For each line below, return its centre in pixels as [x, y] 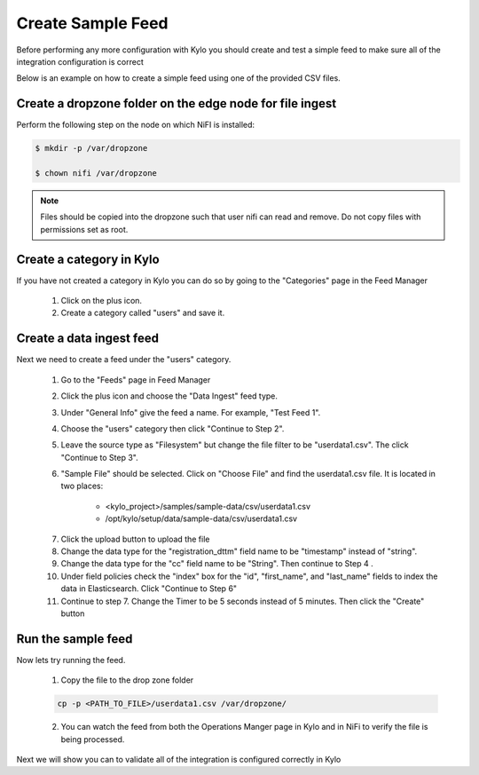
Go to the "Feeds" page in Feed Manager [136, 380]
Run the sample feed [75, 639]
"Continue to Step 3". [99, 457]
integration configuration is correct [80, 61]
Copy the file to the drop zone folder [127, 680]
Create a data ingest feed [88, 339]
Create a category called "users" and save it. [143, 313]
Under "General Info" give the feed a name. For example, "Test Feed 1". [191, 412]
